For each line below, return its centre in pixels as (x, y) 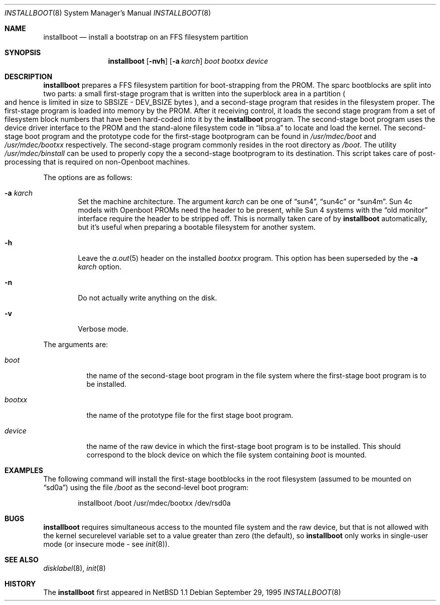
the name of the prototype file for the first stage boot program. (190, 415)
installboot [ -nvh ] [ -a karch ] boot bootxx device (188, 61)
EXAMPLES (24, 470)
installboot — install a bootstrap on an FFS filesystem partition (146, 37)
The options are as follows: (88, 177)
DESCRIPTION (29, 77)
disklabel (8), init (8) (75, 568)
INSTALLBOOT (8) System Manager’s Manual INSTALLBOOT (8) (108, 13)
